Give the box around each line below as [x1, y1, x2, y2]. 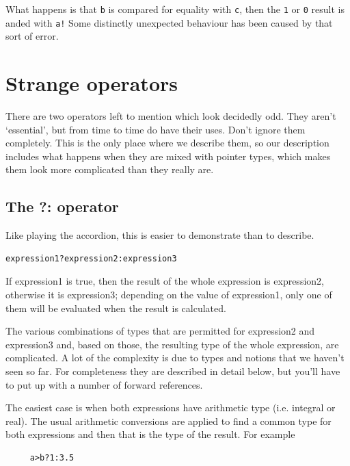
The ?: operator [5, 196, 119, 217]
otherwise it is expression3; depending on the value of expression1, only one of [5, 287, 332, 301]
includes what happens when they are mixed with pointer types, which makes [5, 148, 331, 163]
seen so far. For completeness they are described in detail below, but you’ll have [5, 363, 340, 378]
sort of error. [5, 29, 59, 43]
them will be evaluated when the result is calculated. [5, 300, 226, 315]
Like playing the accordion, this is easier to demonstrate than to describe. [5, 228, 314, 242]
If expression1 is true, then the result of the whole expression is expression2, [5, 274, 324, 288]
